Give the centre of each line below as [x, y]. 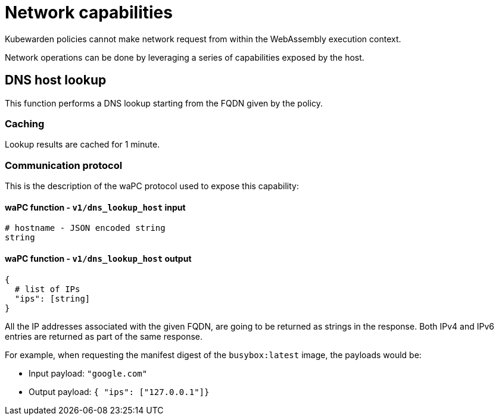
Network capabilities [89, 12]
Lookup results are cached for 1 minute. [82, 145]
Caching [25, 123]
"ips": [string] [52, 298]
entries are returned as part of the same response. [104, 336]
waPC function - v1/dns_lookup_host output [98, 258]
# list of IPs [47, 289]
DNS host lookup [56, 80]
